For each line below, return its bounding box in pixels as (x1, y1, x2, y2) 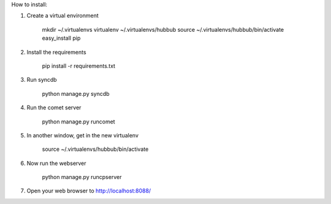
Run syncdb (26, 76, 58, 84)
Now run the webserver (26, 159, 86, 167)
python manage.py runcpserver (42, 173, 122, 181)
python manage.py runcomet (42, 118, 116, 125)
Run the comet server (26, 104, 82, 111)
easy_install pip (42, 34, 81, 42)
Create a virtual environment (26, 12, 99, 20)
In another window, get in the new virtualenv (26, 131, 139, 139)
